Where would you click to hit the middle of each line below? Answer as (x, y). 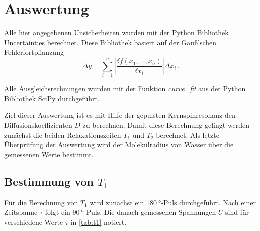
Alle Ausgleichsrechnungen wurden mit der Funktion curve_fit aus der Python (125, 88)
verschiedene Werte (34, 222)
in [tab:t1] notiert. (99, 222)
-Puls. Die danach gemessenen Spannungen (150, 212)
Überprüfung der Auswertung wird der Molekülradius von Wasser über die (119, 145)
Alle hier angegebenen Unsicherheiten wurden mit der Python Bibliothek (116, 32)
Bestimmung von (49, 181)
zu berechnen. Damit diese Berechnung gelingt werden (166, 125)
